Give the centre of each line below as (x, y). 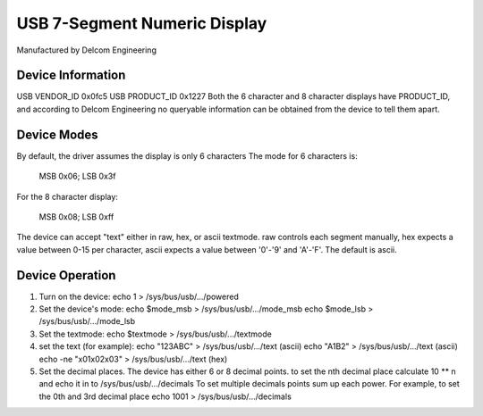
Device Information (71, 75)
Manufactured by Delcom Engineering (86, 50)
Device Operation (66, 275)
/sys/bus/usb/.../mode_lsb (87, 321)
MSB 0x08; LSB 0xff (76, 216)
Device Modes (57, 134)
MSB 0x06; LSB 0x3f (77, 176)
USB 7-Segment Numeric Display (142, 23)
